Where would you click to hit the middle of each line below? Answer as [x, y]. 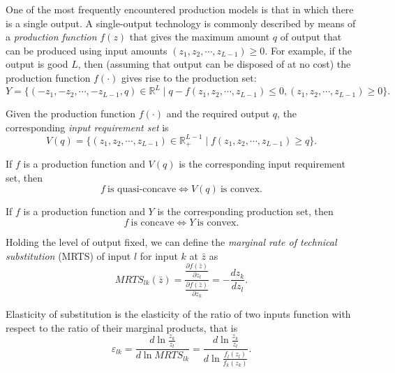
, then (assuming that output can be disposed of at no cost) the [214, 64]
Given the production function [71, 114]
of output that [311, 37]
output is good [37, 64]
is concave [152, 222]
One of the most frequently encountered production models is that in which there [180, 9]
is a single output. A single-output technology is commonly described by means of [181, 23]
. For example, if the [308, 50]
